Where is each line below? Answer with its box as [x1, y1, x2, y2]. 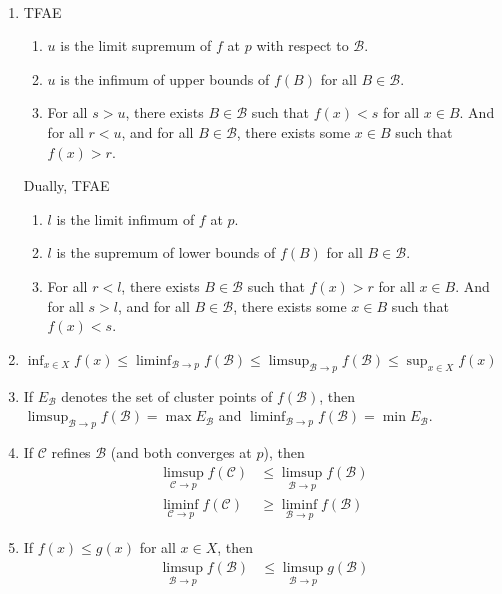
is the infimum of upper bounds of [60, 68, 270, 89]
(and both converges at [110, 441, 252, 462]
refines [51, 441, 91, 462]
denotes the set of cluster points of [61, 385, 273, 406]
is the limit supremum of [60, 35, 212, 56]
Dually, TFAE [23, 175, 110, 196]
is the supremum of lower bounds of [56, 242, 276, 263]
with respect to [256, 35, 349, 56]
